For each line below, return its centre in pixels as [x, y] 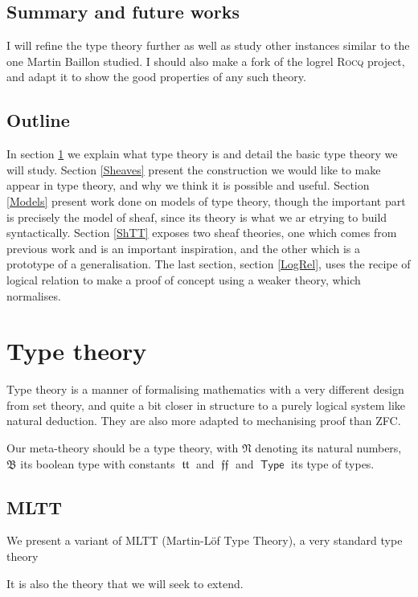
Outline [38, 120]
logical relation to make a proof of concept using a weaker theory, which [184, 279]
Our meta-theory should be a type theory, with [123, 448]
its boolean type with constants [98, 463]
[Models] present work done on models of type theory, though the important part [206, 200]
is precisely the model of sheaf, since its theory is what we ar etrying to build [197, 217]
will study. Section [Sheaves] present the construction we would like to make [194, 169]
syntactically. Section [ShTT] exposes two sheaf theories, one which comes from [202, 233]
